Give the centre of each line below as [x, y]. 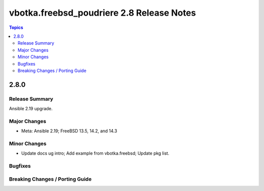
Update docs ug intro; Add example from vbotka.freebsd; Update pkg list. [95, 153]
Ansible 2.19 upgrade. [31, 109]
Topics [16, 27]
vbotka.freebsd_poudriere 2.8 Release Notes [102, 13]
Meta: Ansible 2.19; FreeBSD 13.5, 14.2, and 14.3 [69, 131]
